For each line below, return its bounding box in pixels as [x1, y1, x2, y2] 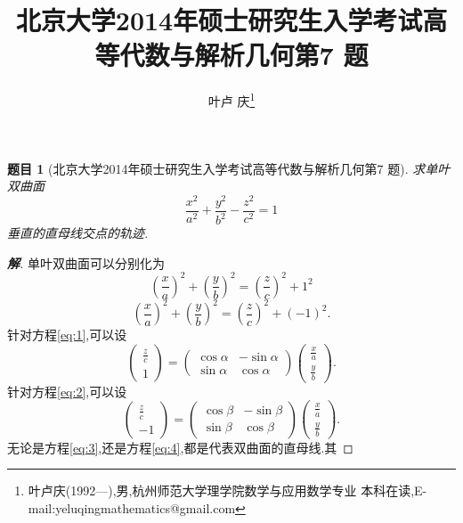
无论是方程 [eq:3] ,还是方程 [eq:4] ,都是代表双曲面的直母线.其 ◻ [7, 437, 353, 456]
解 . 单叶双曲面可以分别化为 [7, 253, 165, 272]
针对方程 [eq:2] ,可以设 [7, 381, 127, 400]
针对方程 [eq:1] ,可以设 [7, 325, 127, 344]
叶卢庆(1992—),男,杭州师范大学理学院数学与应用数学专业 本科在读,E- [28, 481, 427, 500]
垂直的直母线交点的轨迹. [7, 224, 149, 242]
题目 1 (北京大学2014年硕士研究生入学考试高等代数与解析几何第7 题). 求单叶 [7, 159, 451, 177]
